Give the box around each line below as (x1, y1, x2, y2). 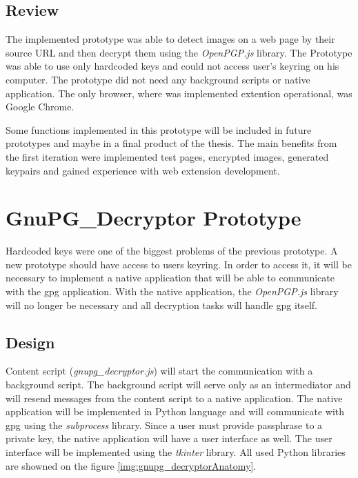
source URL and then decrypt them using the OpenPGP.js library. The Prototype (6, 45, 352, 59)
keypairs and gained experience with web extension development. (6, 163, 280, 177)
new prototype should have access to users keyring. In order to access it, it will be (6, 257, 352, 271)
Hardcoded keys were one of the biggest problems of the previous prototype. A (6, 243, 338, 258)
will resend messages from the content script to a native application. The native (6, 390, 343, 405)
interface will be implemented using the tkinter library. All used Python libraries (6, 445, 346, 459)
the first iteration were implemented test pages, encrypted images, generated (6, 149, 329, 163)
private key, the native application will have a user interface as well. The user (6, 431, 332, 446)
